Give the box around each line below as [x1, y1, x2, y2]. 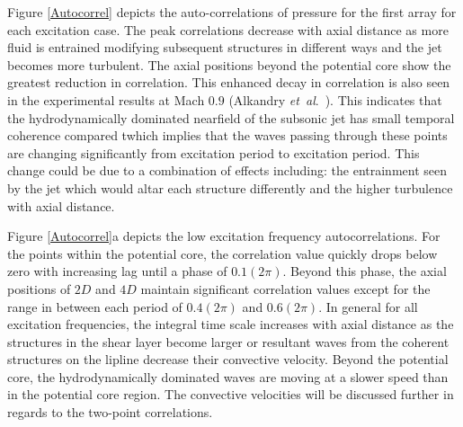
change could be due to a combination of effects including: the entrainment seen [7, 161, 448, 180]
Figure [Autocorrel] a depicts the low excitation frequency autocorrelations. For [7, 227, 441, 245]
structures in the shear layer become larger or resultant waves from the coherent [7, 332, 450, 351]
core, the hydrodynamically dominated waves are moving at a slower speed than [7, 367, 449, 386]
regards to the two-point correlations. [7, 403, 213, 422]
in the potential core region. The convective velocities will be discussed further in [7, 385, 454, 404]
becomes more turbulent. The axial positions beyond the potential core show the [7, 55, 451, 74]
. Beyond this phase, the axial [282, 262, 447, 280]
